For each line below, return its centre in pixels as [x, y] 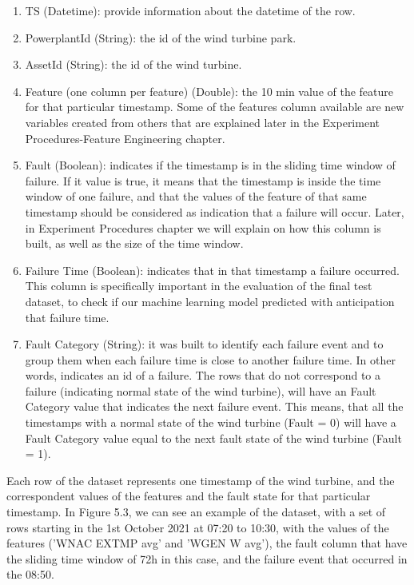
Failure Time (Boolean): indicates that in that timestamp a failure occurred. [212, 270]
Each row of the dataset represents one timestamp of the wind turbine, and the [201, 480]
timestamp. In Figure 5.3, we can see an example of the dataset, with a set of [196, 512]
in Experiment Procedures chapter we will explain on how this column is [203, 227]
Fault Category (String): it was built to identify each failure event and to [204, 344]
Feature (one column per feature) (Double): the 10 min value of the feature [209, 91]
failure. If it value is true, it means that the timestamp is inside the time [203, 180]
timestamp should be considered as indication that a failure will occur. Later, [215, 211]
